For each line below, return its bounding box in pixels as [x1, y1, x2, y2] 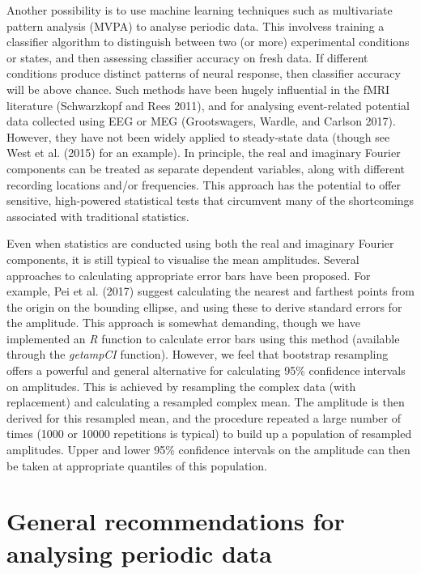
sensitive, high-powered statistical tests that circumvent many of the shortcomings [6, 192, 415, 209]
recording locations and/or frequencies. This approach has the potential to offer [6, 176, 402, 193]
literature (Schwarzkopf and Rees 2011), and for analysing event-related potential [6, 96, 410, 113]
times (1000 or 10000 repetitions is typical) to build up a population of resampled [6, 425, 412, 442]
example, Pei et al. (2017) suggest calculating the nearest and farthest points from [6, 283, 415, 300]
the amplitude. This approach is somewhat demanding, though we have [6, 314, 360, 331]
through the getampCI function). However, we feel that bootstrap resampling [6, 346, 389, 363]
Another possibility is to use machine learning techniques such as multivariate [6, 2, 393, 18]
